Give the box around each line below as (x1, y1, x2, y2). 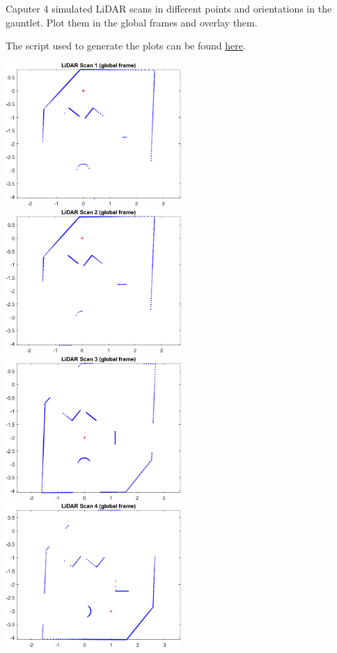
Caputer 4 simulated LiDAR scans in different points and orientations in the (6, 1, 332, 15)
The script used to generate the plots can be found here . (6, 38, 246, 53)
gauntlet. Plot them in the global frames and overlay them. (6, 15, 258, 29)
